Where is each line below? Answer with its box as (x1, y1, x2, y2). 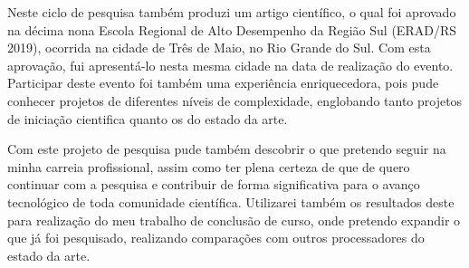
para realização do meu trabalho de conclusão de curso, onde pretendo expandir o (7, 210, 461, 229)
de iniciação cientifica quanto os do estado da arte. (7, 109, 288, 128)
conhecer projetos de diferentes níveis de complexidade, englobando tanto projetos (7, 91, 463, 110)
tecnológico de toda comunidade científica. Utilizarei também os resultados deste (7, 192, 455, 211)
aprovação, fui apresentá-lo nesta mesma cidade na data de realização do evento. (7, 55, 454, 74)
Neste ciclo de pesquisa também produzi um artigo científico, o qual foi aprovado (7, 3, 456, 21)
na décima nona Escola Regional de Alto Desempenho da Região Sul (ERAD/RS (7, 20, 456, 39)
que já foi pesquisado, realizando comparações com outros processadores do (7, 228, 425, 247)
